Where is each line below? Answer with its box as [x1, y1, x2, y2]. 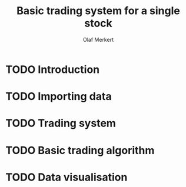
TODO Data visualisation [5, 171, 128, 183]
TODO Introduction [5, 63, 100, 76]
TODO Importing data [5, 90, 112, 103]
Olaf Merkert [82, 36, 114, 43]
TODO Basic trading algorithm [5, 143, 155, 157]
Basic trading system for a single [16, 4, 181, 18]
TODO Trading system [5, 116, 116, 130]
